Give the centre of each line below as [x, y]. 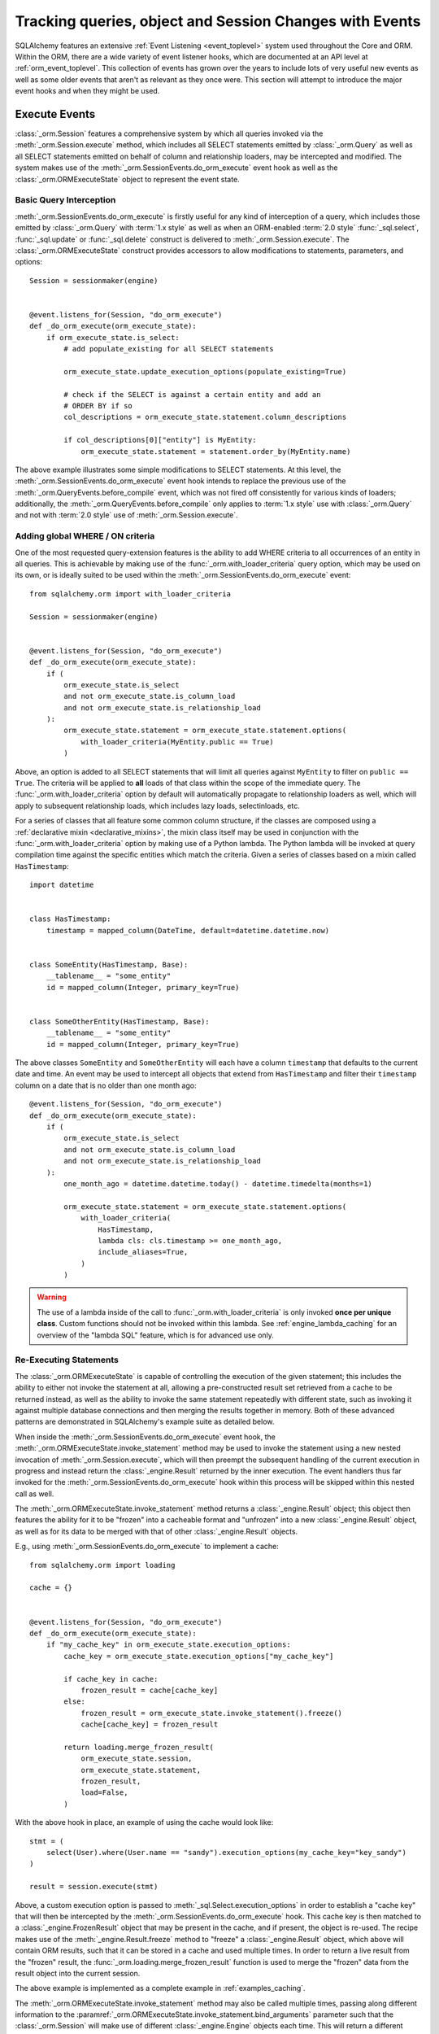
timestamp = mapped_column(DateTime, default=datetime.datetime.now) [188, 930]
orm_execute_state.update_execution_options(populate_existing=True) [205, 371]
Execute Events [55, 114]
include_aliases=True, [143, 1252]
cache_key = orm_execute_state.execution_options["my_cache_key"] [199, 1656]
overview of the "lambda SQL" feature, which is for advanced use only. [155, 1335]
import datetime [62, 885]
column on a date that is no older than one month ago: [106, 1085]
